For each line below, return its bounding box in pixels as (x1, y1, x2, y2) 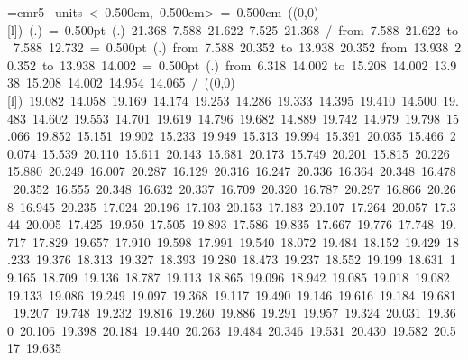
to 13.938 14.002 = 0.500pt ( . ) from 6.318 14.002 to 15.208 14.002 (41, 55, 428, 74)
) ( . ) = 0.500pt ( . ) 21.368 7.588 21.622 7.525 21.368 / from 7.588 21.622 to (17, 20, 458, 39)
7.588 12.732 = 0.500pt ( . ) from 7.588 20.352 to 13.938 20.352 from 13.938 (13, 38, 449, 57)
